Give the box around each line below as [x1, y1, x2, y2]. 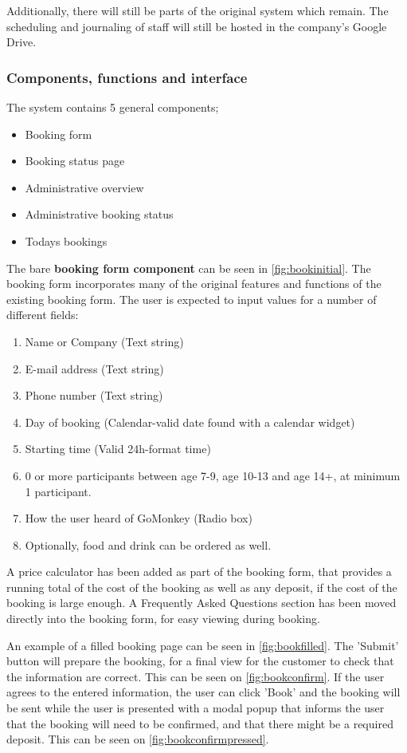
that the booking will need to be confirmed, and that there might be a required [6, 715, 393, 731]
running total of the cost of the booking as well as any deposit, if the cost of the [6, 578, 397, 595]
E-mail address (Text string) [25, 360, 164, 376]
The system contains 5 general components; [6, 99, 219, 115]
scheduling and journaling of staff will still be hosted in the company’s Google [6, 18, 387, 34]
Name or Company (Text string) [25, 333, 184, 349]
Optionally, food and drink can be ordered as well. [25, 536, 272, 553]
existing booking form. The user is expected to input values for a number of [6, 290, 377, 307]
